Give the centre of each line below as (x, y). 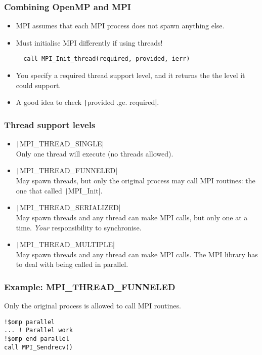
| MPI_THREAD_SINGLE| (60, 144)
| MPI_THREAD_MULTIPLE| (65, 244)
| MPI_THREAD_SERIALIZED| (68, 207)
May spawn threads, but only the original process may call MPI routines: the (136, 181)
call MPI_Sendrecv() (39, 347)
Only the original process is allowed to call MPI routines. (93, 306)
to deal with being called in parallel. (72, 264)
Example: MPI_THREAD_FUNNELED (90, 286)
